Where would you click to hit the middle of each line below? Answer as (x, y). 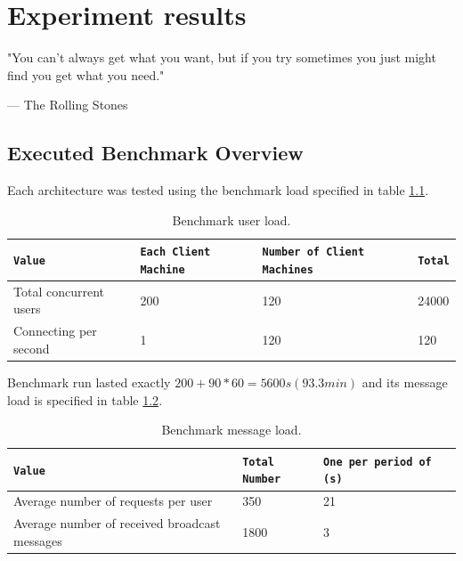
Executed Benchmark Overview (155, 153)
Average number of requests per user (113, 501)
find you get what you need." (86, 74)
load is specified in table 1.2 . (85, 399)
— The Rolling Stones (68, 105)
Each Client (175, 252)
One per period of (378, 462)
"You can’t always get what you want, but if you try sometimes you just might (222, 57)
